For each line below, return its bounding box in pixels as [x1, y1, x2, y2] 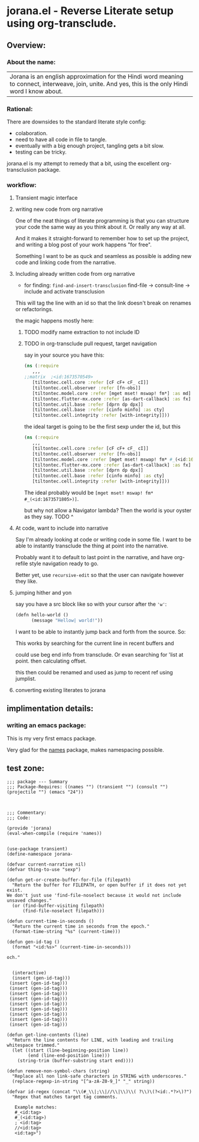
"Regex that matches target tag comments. [12, 1094, 118, 1100]
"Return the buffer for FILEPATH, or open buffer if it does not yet [12, 882, 187, 888]
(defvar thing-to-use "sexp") [6, 867, 81, 873]
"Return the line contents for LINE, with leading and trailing [12, 1037, 174, 1043]
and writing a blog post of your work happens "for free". [15, 241, 152, 249]
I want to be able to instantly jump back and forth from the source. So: [15, 628, 186, 635]
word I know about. [9, 87, 63, 95]
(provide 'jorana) [6, 825, 52, 831]
